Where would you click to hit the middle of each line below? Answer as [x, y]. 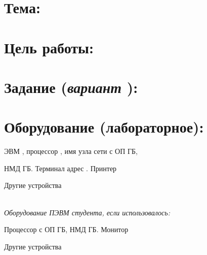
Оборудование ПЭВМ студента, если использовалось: [87, 212]
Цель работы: [49, 47]
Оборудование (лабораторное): [104, 127]
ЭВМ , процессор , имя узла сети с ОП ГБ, [71, 151]
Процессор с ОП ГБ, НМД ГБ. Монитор [66, 229]
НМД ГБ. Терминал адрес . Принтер [60, 168]
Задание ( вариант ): [71, 87]
